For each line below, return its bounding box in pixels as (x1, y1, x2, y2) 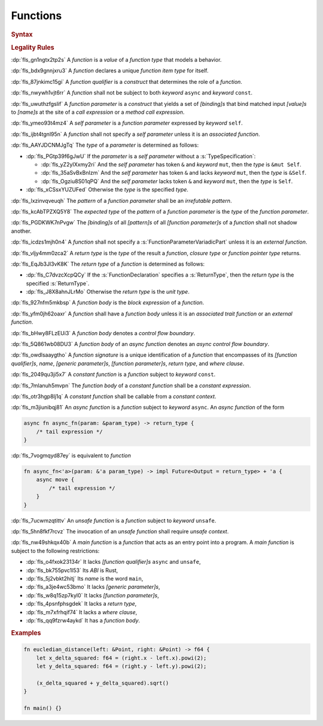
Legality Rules (11, 43, 54, 51)
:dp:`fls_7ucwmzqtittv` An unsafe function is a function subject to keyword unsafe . (11, 517, 217, 524)
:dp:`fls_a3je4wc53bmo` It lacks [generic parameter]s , (26, 584, 160, 591)
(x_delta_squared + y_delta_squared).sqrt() (36, 679, 169, 686)
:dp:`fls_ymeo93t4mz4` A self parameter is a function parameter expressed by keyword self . (11, 120, 243, 127)
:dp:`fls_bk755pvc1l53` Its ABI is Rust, (26, 566, 118, 574)
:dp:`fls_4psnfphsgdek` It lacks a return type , (26, 600, 137, 607)
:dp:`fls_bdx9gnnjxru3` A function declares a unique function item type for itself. (11, 67, 209, 74)
